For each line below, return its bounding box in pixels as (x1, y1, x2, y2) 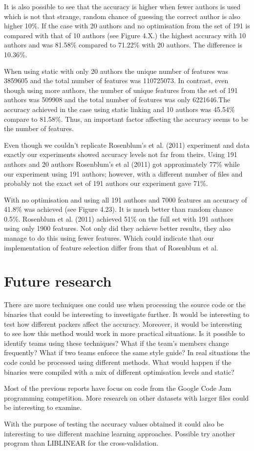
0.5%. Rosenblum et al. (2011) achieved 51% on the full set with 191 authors (4, 213, 233, 224)
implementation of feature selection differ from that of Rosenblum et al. (4, 242, 218, 252)
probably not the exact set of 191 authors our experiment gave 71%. (4, 178, 208, 188)
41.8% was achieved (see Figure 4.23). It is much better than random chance (4, 204, 233, 214)
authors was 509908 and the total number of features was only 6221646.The (4, 94, 231, 105)
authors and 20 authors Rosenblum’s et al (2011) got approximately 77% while (4, 158, 240, 169)
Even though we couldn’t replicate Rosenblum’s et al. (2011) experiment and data (4, 139, 250, 150)
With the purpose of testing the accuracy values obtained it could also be (4, 418, 224, 428)
